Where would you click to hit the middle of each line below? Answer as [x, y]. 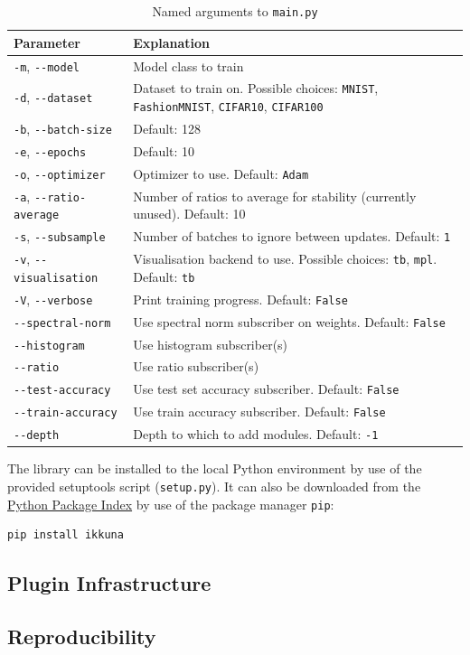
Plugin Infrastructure [109, 583]
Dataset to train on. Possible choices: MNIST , [256, 88]
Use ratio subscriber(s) [196, 366]
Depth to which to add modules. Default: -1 [256, 434]
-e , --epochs [50, 150]
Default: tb [164, 276]
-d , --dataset [53, 97]
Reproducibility [82, 636]
